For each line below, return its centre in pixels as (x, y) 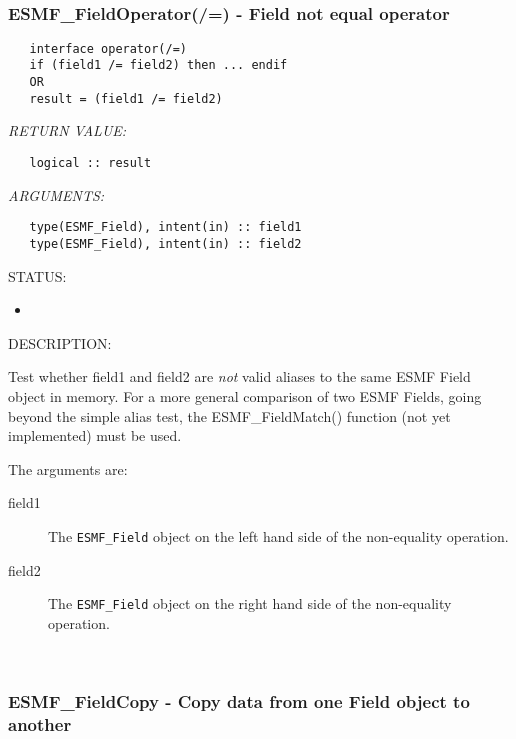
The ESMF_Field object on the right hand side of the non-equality (250, 603)
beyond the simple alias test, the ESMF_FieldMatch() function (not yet (229, 415)
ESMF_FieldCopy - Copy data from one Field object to (239, 700)
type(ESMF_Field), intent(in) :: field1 (165, 227)
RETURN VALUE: (67, 130)
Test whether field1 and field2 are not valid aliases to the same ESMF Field (239, 376)
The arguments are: (68, 468)
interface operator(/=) (108, 48)
